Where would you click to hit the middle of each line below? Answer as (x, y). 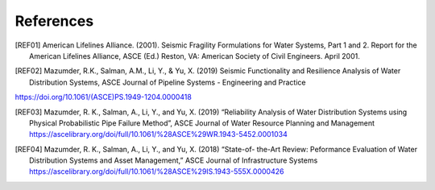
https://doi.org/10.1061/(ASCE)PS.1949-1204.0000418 (104, 97)
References (54, 21)
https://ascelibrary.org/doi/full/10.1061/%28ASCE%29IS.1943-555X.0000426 (157, 171)
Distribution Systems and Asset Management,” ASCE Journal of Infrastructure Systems (174, 160)
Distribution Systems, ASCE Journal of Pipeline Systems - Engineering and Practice (168, 82)
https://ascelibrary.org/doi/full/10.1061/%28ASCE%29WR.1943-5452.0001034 (158, 134)
